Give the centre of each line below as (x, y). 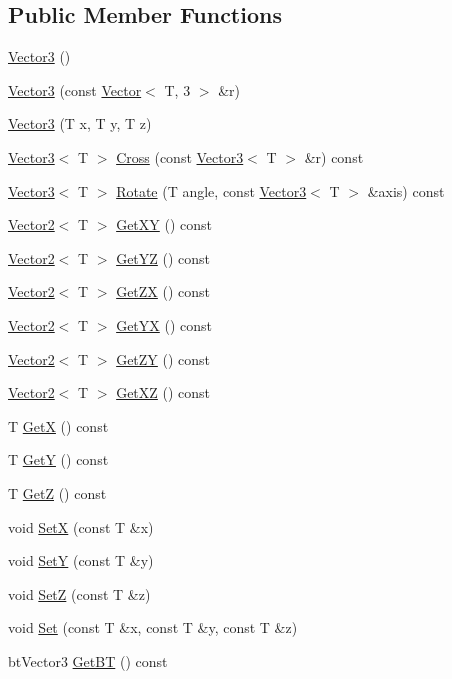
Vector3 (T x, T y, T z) (80, 123)
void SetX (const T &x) (81, 526)
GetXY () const (164, 224)
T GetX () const (58, 425)
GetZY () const (163, 358)
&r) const (334, 156)
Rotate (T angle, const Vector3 (211, 190)
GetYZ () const (163, 257)
